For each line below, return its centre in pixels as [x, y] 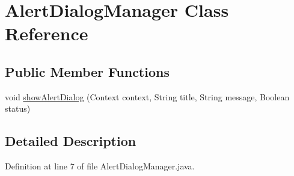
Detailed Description [71, 141]
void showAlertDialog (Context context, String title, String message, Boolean [147, 96]
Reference [47, 33]
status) [18, 108]
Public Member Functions [87, 71]
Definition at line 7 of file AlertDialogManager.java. [100, 166]
